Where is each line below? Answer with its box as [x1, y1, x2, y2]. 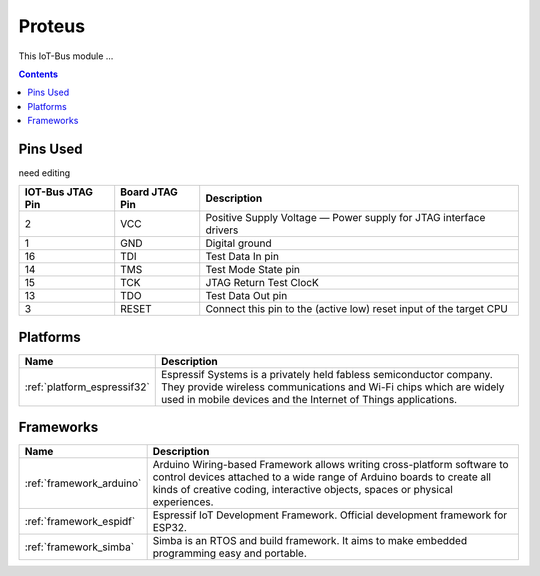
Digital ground [205, 236, 272, 250]
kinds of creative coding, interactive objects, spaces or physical [152, 483, 454, 497]
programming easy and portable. [152, 546, 307, 560]
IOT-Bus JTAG [24, 185, 94, 199]
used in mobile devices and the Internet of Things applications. [160, 392, 458, 406]
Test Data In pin [205, 250, 280, 264]
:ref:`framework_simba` [24, 540, 135, 554]
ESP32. [152, 521, 187, 535]
